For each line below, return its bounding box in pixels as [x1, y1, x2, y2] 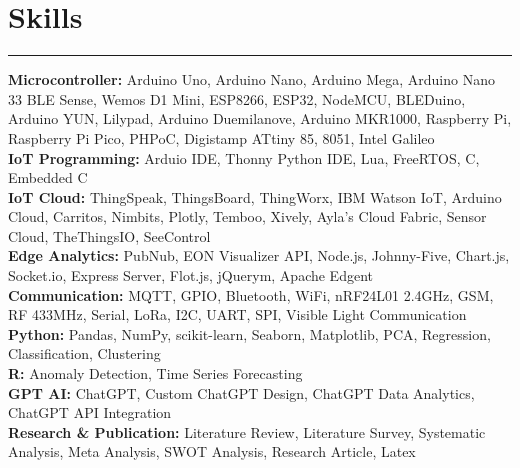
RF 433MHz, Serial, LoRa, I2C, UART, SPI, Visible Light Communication [8, 304, 467, 325]
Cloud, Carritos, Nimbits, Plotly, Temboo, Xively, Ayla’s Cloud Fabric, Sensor [8, 206, 487, 227]
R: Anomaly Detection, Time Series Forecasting [8, 363, 303, 384]
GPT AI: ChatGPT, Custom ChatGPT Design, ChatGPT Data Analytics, [8, 382, 475, 403]
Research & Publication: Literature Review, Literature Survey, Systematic [8, 421, 486, 442]
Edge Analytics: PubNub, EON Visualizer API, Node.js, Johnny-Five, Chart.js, [8, 245, 510, 266]
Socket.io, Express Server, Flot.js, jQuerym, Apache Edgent [8, 265, 373, 286]
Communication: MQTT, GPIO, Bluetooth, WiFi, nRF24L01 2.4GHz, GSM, [8, 284, 494, 305]
